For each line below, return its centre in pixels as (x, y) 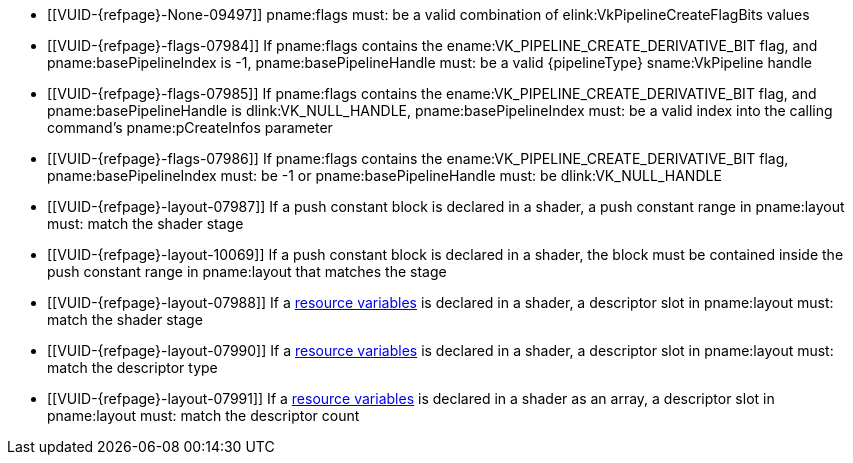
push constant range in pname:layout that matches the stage (247, 271)
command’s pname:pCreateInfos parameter (190, 127)
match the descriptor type (132, 367)
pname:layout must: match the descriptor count (203, 415)
